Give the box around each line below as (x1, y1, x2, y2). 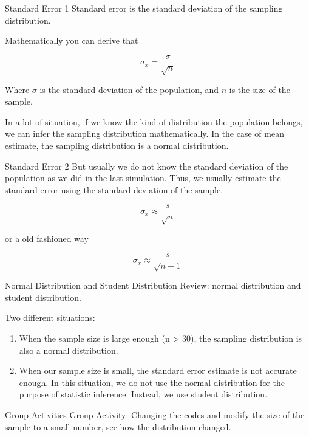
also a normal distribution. (19, 343, 118, 356)
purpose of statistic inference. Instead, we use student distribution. (19, 388, 268, 401)
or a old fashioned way (5, 232, 89, 245)
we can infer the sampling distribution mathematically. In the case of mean (5, 127, 284, 140)
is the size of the (229, 83, 290, 95)
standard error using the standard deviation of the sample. (5, 183, 223, 196)
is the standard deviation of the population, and (39, 83, 219, 95)
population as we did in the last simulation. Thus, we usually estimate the (5, 171, 281, 184)
